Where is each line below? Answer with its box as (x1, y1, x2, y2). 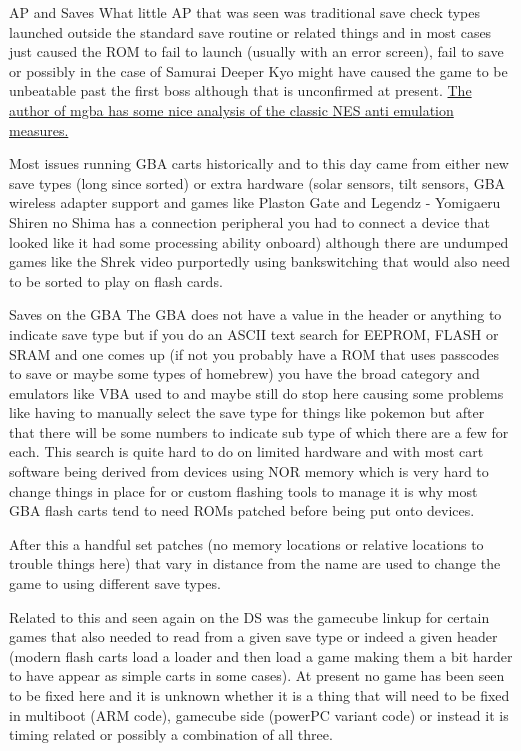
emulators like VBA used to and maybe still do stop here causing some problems (9, 382, 504, 403)
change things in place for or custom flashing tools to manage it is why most (9, 480, 478, 501)
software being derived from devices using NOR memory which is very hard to (9, 461, 489, 482)
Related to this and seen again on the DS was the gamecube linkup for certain (9, 606, 490, 627)
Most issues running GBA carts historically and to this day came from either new (9, 153, 509, 174)
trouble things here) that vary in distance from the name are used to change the (9, 553, 501, 574)
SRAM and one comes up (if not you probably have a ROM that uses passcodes (9, 343, 500, 364)
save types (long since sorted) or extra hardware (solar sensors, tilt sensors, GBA (9, 172, 506, 193)
